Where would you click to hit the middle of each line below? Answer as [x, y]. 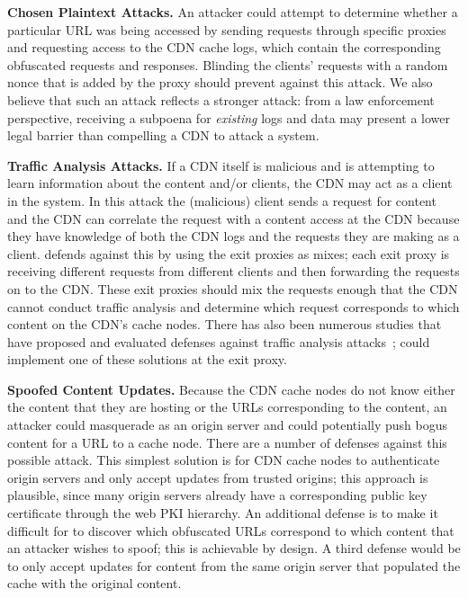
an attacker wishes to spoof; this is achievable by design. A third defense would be [234, 548]
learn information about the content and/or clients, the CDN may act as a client [230, 183]
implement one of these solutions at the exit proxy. [147, 359]
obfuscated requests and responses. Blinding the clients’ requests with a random [228, 64]
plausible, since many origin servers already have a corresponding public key [217, 495]
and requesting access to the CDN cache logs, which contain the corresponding [224, 47]
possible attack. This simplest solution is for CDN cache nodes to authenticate [224, 460]
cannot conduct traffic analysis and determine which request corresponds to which [234, 306]
